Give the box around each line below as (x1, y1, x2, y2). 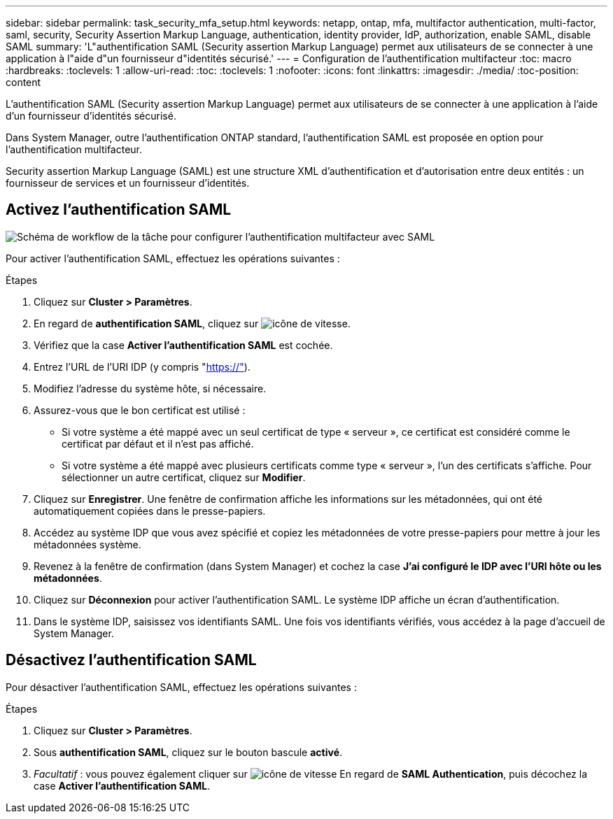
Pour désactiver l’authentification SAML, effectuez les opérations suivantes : (6, 681, 357, 693)
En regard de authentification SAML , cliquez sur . (34, 317, 351, 329)
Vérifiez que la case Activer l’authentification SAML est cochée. (34, 339, 333, 351)
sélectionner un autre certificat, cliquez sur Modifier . (62, 471, 306, 483)
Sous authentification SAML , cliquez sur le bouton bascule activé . (34, 746, 343, 758)
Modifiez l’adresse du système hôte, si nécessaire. (34, 382, 267, 394)
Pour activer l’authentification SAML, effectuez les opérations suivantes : (6, 252, 340, 264)
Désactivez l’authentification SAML (6, 651, 257, 669)
